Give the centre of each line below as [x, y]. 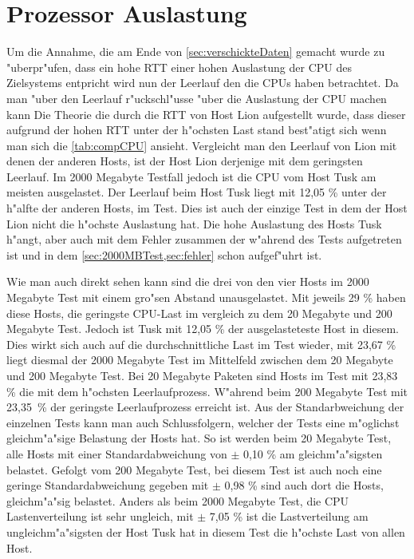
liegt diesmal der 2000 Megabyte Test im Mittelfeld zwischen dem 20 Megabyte [200, 360]
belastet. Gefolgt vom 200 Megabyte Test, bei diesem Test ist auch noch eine [194, 469]
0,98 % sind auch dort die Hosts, [304, 485]
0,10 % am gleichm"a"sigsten [313, 453]
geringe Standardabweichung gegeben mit [108, 485]
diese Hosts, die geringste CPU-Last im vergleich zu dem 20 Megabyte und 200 [199, 313]
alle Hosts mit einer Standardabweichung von [117, 453]
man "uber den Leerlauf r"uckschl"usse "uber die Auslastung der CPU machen [197, 98]
